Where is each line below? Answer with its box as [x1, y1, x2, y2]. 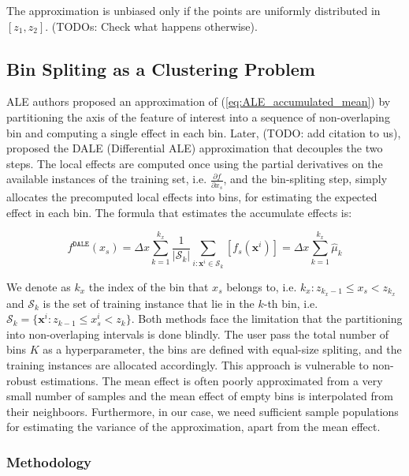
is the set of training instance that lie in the [43, 294, 255, 311]
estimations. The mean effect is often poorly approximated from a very [40, 372, 383, 388]
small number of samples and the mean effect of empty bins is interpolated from [6, 388, 393, 404]
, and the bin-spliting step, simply [223, 171, 388, 187]
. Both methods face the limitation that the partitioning [131, 310, 403, 327]
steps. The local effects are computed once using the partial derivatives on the [6, 155, 383, 171]
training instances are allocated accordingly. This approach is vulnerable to [6, 356, 369, 373]
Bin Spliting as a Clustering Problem [6, 56, 315, 81]
